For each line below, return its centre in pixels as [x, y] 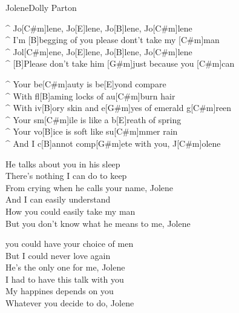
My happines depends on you [60, 291]
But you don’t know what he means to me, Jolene [98, 223]
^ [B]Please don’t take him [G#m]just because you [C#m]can [120, 63]
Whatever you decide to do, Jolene [70, 303]
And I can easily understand [58, 199]
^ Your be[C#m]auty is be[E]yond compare [86, 83]
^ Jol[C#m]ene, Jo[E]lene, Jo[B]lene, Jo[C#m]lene [99, 51]
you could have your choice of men [70, 244]
